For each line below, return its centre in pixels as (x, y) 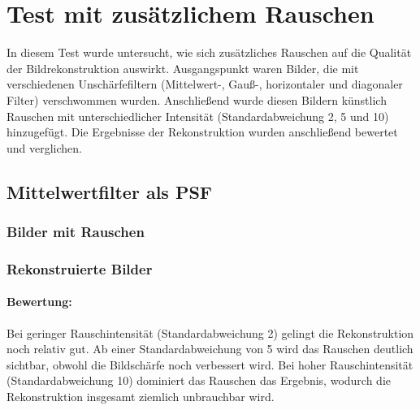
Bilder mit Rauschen (76, 231)
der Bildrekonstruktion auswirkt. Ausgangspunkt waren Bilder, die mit (183, 68)
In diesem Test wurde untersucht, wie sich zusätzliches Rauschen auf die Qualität (209, 52)
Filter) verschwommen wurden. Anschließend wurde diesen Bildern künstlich (197, 99)
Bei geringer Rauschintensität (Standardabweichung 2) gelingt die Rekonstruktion (210, 332)
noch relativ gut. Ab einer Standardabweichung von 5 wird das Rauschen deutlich (210, 349)
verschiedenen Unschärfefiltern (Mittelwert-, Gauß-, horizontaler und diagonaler (205, 84)
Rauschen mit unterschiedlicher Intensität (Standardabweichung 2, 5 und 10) (198, 116)
